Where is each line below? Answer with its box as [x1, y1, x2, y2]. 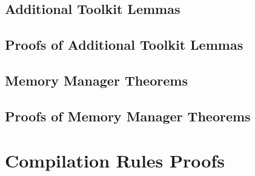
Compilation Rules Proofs [5, 148, 225, 173]
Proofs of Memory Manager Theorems [5, 106, 251, 125]
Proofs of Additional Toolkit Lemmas [5, 35, 243, 54]
